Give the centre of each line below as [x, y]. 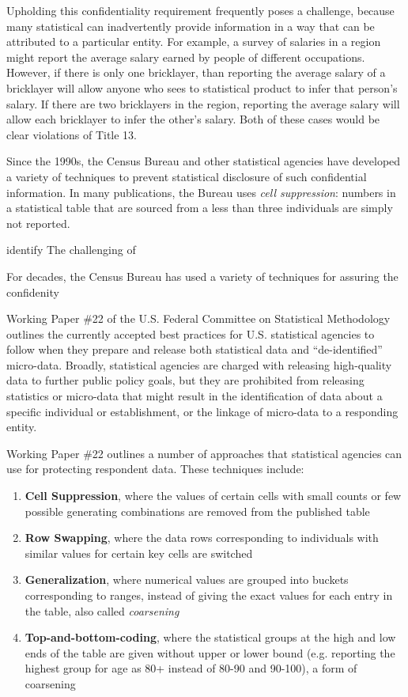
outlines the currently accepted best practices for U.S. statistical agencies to [191, 333]
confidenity [33, 292]
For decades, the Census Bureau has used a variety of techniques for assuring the [202, 276]
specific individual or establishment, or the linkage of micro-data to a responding [202, 411]
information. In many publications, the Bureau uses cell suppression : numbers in [201, 192]
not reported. [38, 223]
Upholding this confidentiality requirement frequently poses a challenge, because [200, 10]
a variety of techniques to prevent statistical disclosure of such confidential [187, 176]
